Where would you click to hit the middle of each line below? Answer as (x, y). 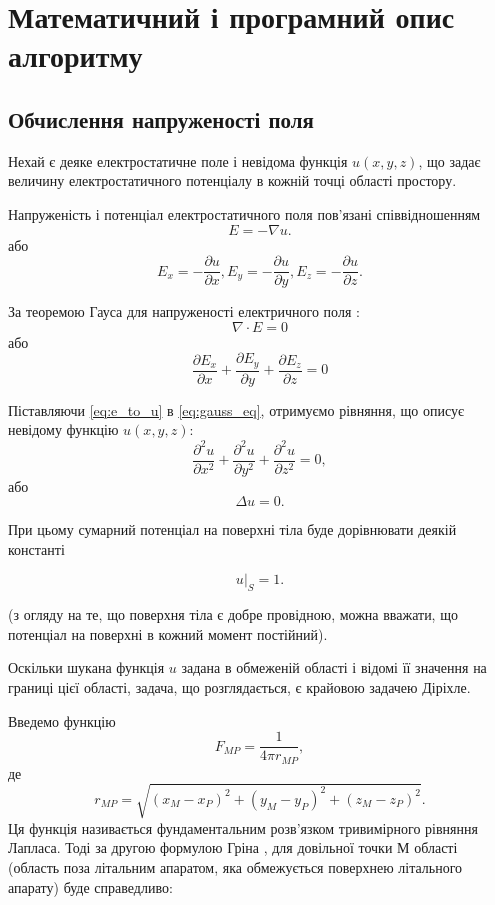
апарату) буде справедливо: (90, 886)
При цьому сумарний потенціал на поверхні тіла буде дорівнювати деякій (232, 529)
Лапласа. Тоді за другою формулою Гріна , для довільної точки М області (233, 847)
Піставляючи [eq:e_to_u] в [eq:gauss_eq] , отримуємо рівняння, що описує (236, 409)
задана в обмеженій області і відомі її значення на (334, 667)
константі (36, 548)
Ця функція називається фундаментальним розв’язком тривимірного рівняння (243, 827)
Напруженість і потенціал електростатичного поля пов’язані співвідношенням (244, 213)
